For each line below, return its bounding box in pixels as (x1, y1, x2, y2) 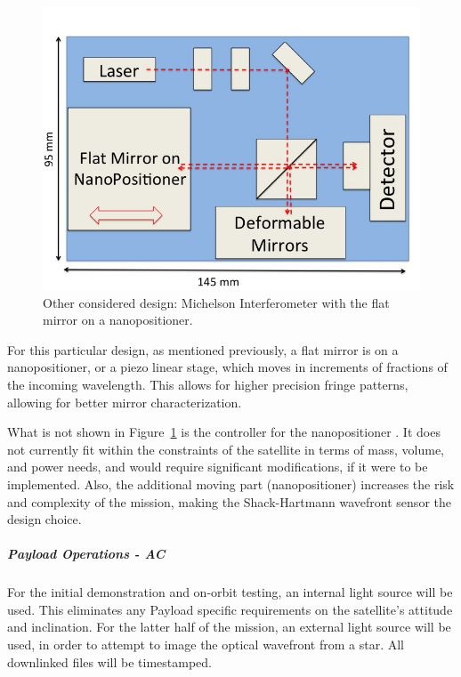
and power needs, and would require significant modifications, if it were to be (7, 457, 428, 476)
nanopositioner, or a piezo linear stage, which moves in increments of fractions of (7, 358, 448, 376)
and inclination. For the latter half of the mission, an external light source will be (7, 617, 451, 636)
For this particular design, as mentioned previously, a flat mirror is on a (7, 340, 399, 359)
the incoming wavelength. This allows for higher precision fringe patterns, (7, 375, 408, 393)
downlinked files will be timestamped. (7, 652, 212, 671)
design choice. (7, 510, 82, 528)
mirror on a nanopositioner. (43, 310, 193, 329)
